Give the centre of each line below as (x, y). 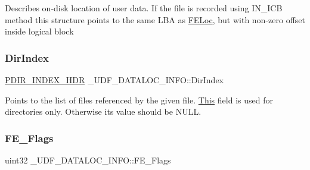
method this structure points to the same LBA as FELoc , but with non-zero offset (155, 19)
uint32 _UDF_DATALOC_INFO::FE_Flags (88, 160)
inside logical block (39, 31)
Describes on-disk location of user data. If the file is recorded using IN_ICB (144, 8)
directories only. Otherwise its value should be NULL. (103, 111)
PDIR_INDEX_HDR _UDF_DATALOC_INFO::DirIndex (114, 80)
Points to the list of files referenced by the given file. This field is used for (139, 100)
